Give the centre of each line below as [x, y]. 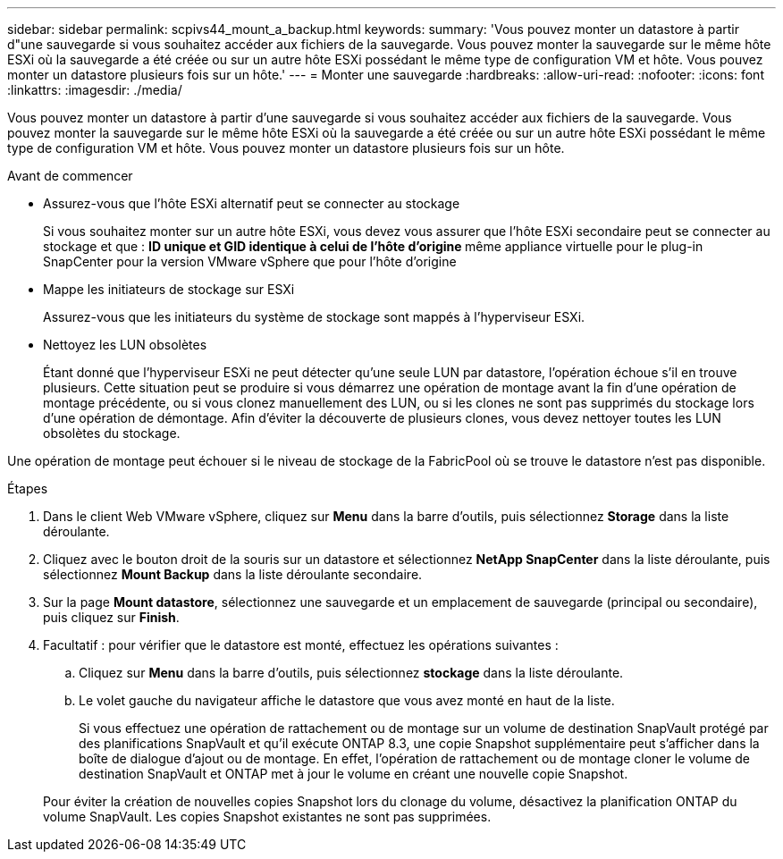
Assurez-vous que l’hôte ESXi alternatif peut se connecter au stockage [252, 203]
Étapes [28, 488]
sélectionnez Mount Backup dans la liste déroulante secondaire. [233, 574]
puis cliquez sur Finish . [111, 617]
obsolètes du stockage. [112, 433]
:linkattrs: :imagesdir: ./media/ [95, 90]
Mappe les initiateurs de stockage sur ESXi [169, 289]
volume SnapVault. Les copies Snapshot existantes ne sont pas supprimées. [267, 817]
